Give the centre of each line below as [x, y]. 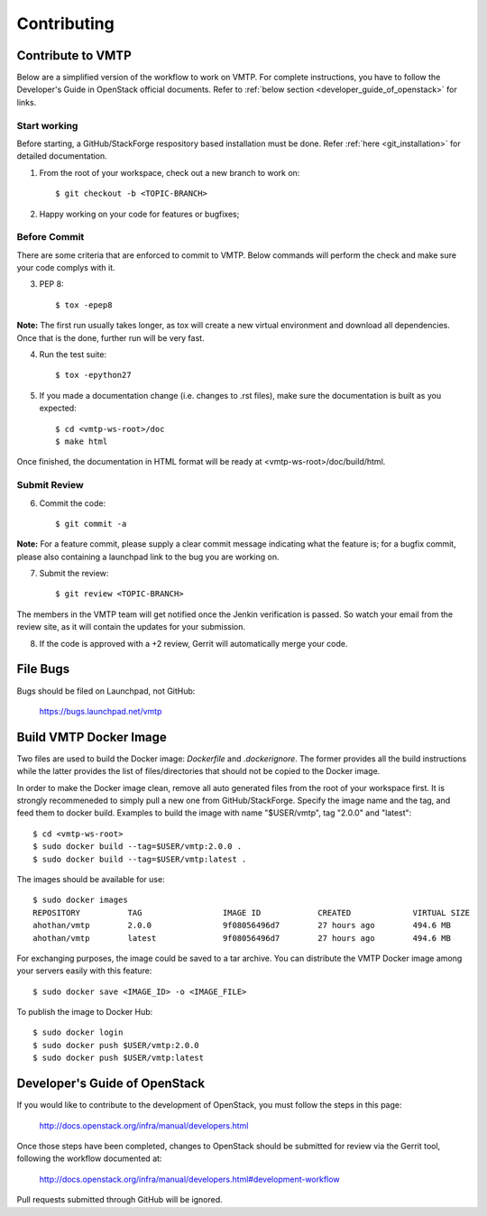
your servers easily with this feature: [84, 971]
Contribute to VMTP [74, 55]
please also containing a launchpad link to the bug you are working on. [148, 557]
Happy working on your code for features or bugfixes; [139, 214]
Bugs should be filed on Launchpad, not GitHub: [106, 691]
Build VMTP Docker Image [92, 737]
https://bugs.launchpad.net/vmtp [101, 711]
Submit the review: [74, 574]
